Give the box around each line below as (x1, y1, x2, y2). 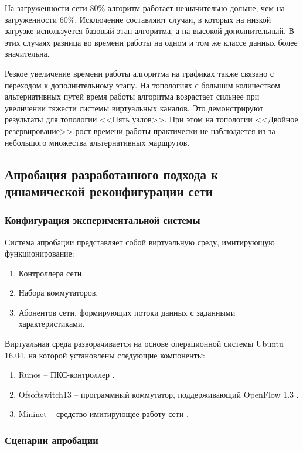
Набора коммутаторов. (18, 286, 98, 299)
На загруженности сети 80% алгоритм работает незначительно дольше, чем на (5, 2, 285, 13)
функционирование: (5, 247, 74, 259)
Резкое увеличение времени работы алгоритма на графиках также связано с (5, 67, 274, 79)
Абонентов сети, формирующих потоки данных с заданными (18, 306, 236, 318)
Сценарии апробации (5, 432, 98, 447)
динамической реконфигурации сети (5, 182, 213, 200)
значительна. (5, 47, 50, 60)
